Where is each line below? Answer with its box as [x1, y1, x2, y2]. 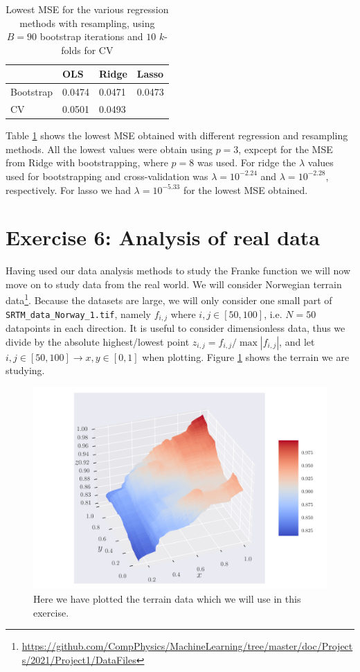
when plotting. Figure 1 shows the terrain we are [142, 349, 350, 364]
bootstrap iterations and [39, 29, 143, 44]
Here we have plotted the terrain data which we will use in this [33, 592, 301, 606]
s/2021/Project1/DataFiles [21, 652, 136, 666]
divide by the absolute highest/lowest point [6, 334, 190, 348]
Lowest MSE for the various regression [6, 2, 169, 16]
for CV [84, 42, 114, 57]
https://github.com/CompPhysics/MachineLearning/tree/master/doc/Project [21, 639, 353, 653]
